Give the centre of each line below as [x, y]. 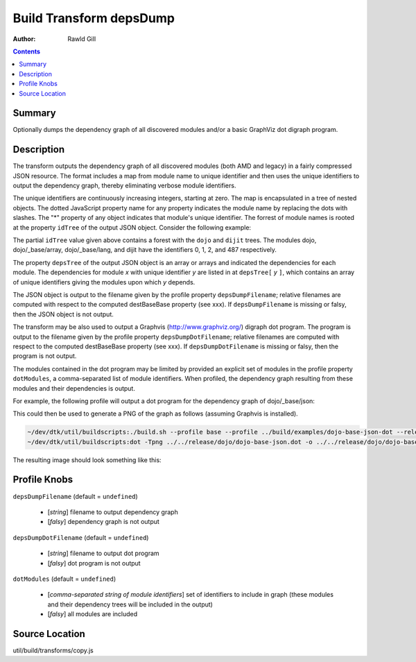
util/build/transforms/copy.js [53, 650]
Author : [24, 39]
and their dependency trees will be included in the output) [130, 604]
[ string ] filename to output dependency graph [113, 512]
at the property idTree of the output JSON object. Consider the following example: [132, 227]
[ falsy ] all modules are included [93, 614]
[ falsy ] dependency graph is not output [103, 522]
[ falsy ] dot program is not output [94, 563]
